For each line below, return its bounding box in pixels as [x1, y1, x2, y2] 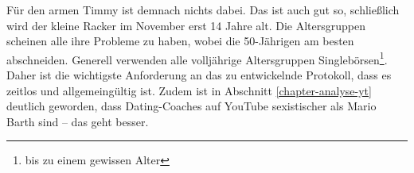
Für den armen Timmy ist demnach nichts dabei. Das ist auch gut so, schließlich [6, 2, 400, 17]
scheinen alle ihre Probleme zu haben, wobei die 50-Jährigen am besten [6, 33, 354, 49]
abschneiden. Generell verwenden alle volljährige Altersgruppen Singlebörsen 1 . [6, 48, 388, 67]
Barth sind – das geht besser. [6, 113, 149, 129]
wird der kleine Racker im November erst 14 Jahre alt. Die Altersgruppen [6, 17, 365, 33]
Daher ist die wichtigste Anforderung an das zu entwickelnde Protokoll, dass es [6, 67, 392, 83]
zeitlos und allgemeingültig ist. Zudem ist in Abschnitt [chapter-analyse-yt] [6, 82, 372, 98]
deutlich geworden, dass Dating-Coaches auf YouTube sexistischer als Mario [6, 98, 377, 114]
